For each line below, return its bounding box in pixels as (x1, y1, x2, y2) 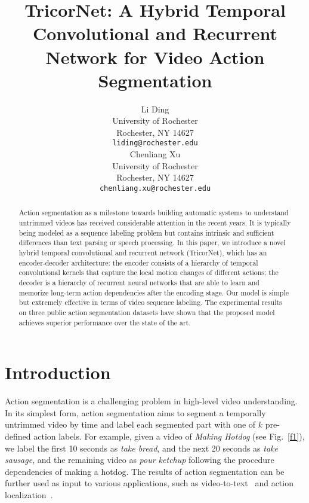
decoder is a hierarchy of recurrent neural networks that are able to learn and (18, 277, 259, 287)
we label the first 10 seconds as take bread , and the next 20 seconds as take (5, 441, 278, 454)
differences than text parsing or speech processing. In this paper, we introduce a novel (18, 237, 286, 248)
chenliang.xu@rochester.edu (99, 184, 211, 193)
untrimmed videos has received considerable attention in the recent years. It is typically (18, 218, 291, 228)
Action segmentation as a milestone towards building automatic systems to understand (18, 208, 289, 218)
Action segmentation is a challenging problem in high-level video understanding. (5, 395, 298, 407)
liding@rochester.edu (112, 139, 198, 148)
